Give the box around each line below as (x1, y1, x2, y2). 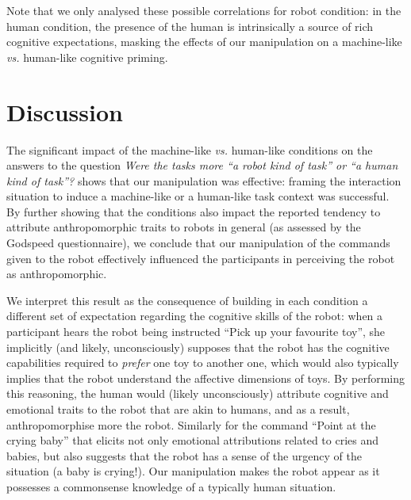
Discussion (6, 95, 123, 128)
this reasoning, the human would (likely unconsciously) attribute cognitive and (6, 385, 389, 402)
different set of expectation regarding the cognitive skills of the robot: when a (6, 307, 383, 324)
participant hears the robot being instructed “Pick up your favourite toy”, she (6, 323, 386, 340)
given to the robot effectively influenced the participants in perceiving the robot (6, 250, 395, 266)
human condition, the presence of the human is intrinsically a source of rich (6, 17, 374, 34)
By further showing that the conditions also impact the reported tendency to (6, 203, 381, 219)
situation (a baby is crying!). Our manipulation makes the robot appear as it (6, 463, 380, 479)
